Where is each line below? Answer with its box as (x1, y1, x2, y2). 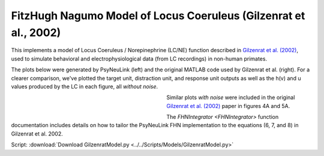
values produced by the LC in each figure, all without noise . (11, 83, 158, 90)
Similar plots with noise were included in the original (166, 94, 295, 101)
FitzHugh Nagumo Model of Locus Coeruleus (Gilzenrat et (11, 9, 305, 22)
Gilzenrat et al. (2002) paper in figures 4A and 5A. (166, 102, 290, 109)
